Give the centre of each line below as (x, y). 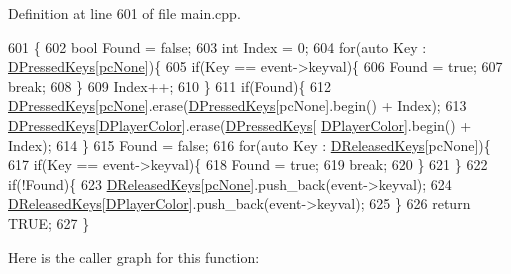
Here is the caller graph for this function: (134, 256)
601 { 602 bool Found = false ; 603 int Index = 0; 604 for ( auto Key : (217, 46)
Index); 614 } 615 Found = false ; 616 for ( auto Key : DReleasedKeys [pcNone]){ (249, 144)
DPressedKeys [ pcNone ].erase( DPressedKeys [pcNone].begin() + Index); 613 (237, 105)
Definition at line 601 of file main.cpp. (124, 13)
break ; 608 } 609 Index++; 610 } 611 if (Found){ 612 (170, 85)
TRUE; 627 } (49, 222)
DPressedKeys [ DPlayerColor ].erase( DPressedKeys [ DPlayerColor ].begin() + (240, 124)
